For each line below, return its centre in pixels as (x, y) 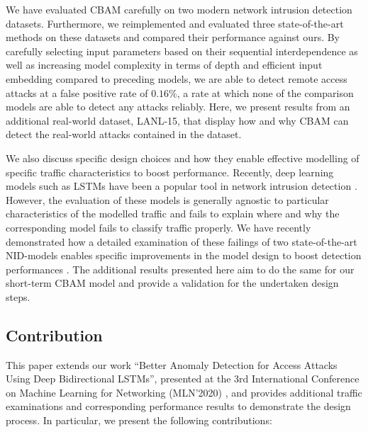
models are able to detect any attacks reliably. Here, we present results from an (178, 107)
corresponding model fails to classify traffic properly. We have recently (158, 227)
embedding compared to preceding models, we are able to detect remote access (177, 78)
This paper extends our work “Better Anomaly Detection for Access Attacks (172, 364)
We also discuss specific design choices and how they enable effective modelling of (183, 158)
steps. (18, 296)
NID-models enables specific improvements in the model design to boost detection (184, 255)
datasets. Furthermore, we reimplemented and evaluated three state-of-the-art (175, 23)
